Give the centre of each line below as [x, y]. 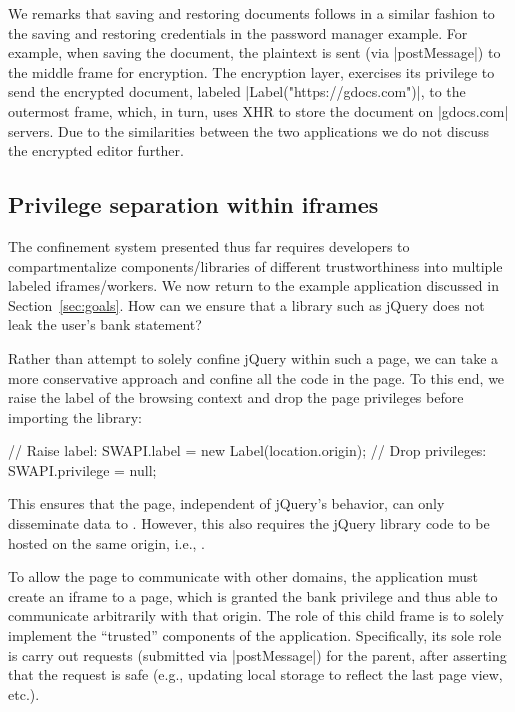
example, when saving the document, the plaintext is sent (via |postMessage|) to [254, 52]
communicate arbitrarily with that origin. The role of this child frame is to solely [256, 615]
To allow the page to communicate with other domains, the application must [243, 576]
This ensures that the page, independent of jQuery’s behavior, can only [226, 503]
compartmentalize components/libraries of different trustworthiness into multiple [255, 265]
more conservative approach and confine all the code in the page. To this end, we [256, 377]
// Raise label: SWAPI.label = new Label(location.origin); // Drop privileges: [247, 450]
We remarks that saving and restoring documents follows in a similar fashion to [251, 13]
